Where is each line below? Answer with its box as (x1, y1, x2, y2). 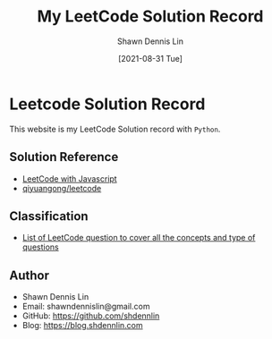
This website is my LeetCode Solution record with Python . (9, 123, 221, 134)
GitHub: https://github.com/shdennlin (21, 310, 160, 321)
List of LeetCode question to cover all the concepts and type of (21, 233, 256, 243)
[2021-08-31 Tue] (117, 53, 183, 64)
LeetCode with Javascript (21, 173, 118, 184)
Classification (9, 208, 89, 224)
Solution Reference (9, 149, 119, 165)
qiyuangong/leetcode (21, 182, 102, 193)
